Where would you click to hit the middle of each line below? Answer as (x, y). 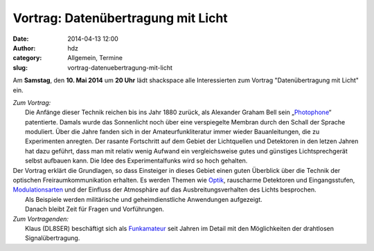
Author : (24, 48)
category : (27, 58)
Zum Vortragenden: (41, 219)
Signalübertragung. (53, 238)
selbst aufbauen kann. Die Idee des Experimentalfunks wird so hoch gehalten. (136, 161)
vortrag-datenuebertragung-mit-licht (120, 67)
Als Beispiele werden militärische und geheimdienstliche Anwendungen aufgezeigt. (144, 199)
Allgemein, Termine (95, 58)
